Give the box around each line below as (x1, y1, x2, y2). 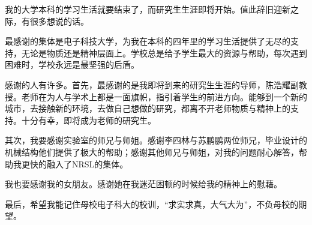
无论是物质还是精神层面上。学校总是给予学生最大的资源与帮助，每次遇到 (21, 46, 307, 59)
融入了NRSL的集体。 (46, 157, 128, 170)
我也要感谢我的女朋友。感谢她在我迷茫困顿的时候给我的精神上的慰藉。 (5, 178, 282, 190)
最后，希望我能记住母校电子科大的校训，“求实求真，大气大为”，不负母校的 (5, 197, 299, 210)
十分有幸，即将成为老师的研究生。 (21, 113, 156, 126)
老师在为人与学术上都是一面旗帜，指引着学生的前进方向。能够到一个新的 (21, 90, 307, 103)
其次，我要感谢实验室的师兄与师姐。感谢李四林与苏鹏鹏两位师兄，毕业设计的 (5, 134, 307, 146)
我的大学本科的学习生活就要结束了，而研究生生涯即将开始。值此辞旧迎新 (5, 3, 290, 15)
